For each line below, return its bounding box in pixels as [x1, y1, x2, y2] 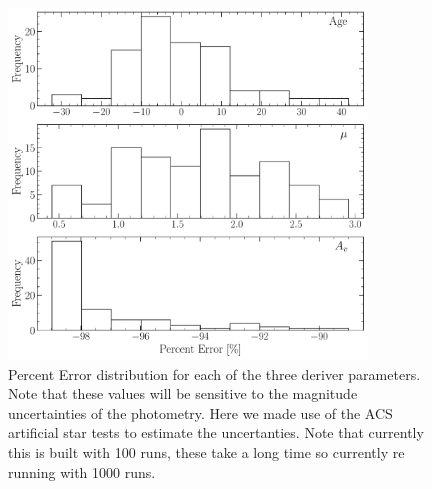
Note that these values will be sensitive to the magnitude [8, 383, 358, 404]
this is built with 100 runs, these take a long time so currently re [8, 441, 405, 462]
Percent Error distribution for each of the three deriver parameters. [8, 363, 421, 384]
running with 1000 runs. [8, 461, 156, 482]
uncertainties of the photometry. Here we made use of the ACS [8, 402, 393, 423]
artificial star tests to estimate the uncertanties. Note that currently [8, 422, 424, 443]
